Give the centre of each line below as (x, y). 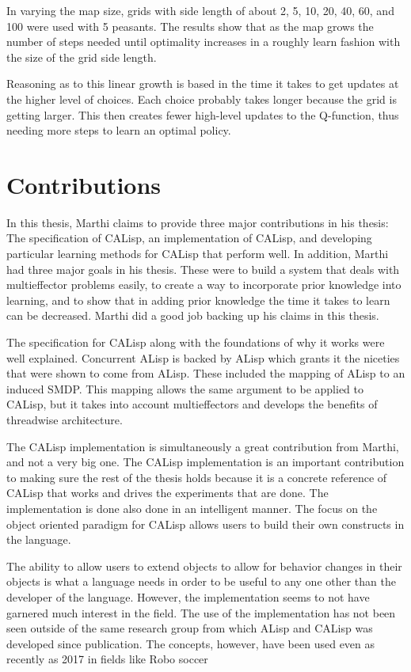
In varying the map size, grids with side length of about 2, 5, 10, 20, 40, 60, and (200, 10)
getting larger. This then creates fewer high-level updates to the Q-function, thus (203, 114)
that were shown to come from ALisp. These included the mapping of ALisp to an (206, 373)
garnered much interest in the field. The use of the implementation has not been (201, 612)
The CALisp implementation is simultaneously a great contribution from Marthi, (203, 446)
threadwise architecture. (65, 420)
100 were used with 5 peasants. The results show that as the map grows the (190, 26)
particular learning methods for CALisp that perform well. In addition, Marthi (198, 254)
